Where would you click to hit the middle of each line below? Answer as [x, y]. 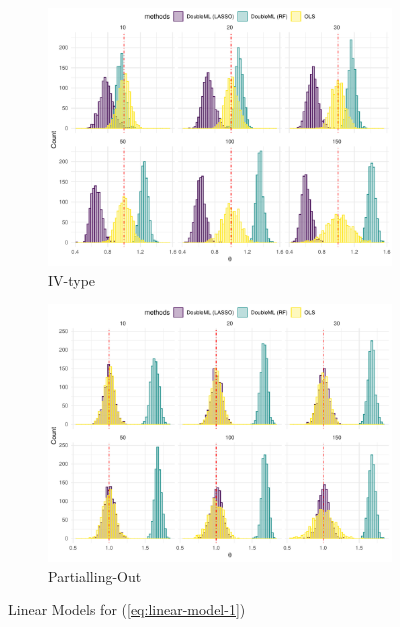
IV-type [72, 279]
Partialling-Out [95, 575]
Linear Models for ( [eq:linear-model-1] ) [127, 609]
